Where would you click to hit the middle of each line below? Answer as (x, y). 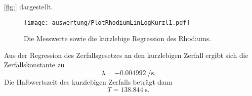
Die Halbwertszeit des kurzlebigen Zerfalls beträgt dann (88, 82)
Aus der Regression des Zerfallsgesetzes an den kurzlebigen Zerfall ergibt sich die (126, 55)
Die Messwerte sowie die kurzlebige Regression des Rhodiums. (118, 38)
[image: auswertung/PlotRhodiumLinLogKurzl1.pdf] (107, 23)
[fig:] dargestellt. (28, 6)
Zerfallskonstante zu (34, 65)
